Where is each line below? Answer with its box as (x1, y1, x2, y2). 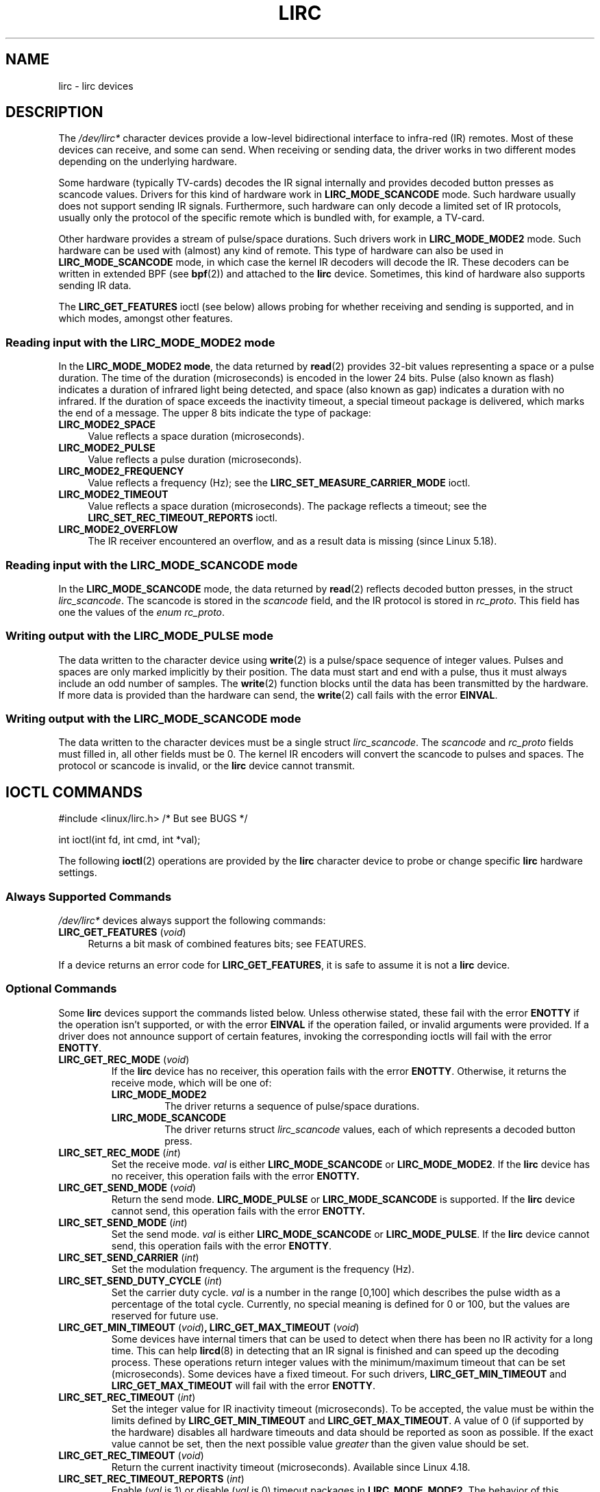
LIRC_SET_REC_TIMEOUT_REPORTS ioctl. (88, 512, 278, 524)
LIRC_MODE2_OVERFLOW (58, 523, 178, 536)
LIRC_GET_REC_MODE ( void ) (58, 1053, 190, 1065)
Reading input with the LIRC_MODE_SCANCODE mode (5, 558, 298, 572)
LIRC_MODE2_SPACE (58, 419, 156, 431)
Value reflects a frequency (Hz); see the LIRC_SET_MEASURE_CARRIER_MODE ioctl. (88, 477, 471, 489)
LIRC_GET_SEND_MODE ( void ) (58, 1181, 197, 1193)
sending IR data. (58, 279, 132, 292)
